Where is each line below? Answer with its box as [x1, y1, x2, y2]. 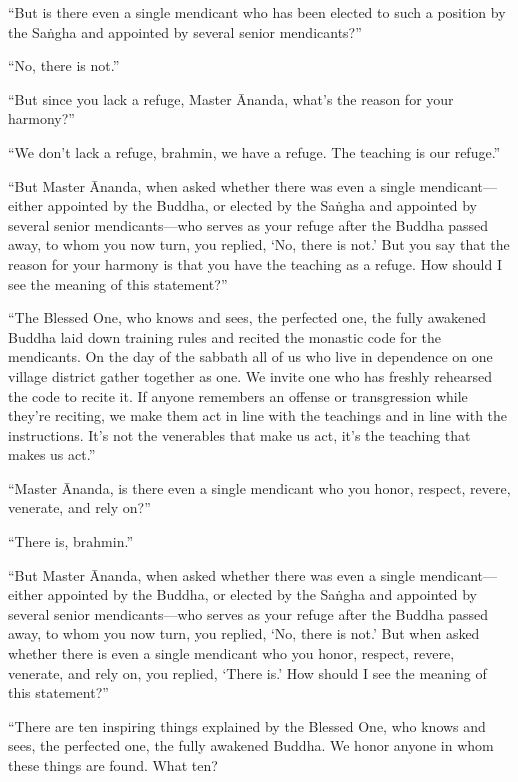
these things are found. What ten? [8, 755, 218, 775]
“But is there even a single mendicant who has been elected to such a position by [8, 2, 506, 22]
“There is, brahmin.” [8, 531, 133, 552]
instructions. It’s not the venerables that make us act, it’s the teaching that [8, 424, 471, 445]
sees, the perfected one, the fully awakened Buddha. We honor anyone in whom [8, 735, 494, 756]
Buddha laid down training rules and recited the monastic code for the [8, 326, 441, 347]
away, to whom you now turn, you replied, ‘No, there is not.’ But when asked [8, 623, 480, 644]
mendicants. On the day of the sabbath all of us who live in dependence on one [8, 346, 493, 367]
